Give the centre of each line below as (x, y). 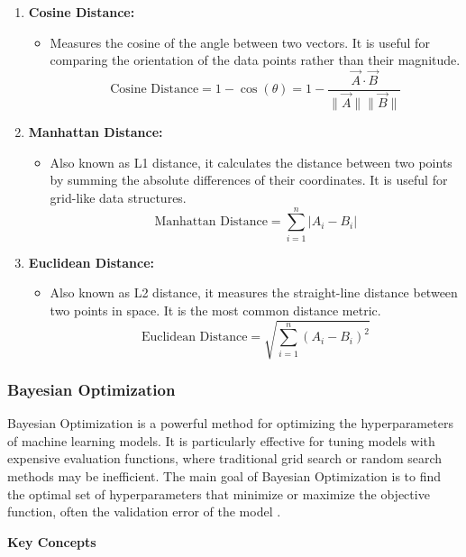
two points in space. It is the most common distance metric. (215, 310)
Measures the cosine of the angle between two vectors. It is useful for (240, 42)
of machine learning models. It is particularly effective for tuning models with (221, 440)
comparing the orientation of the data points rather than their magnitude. (255, 60)
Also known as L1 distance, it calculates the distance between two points (251, 162)
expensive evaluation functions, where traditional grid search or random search (225, 458)
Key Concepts (52, 541)
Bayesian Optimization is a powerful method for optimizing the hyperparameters (230, 423)
